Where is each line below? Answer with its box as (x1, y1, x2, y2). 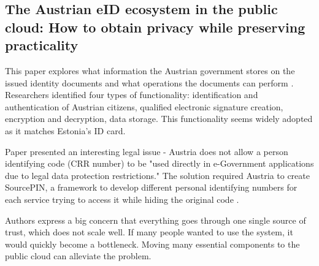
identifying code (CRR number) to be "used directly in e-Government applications (5, 157, 314, 170)
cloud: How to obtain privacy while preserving (5, 17, 306, 36)
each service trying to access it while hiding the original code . (5, 192, 239, 205)
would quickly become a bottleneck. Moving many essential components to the (5, 237, 300, 250)
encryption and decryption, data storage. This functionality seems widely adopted (5, 112, 313, 125)
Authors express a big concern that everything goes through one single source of (5, 213, 306, 226)
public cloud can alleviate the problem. (5, 249, 152, 262)
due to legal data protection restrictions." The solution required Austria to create (5, 169, 310, 181)
